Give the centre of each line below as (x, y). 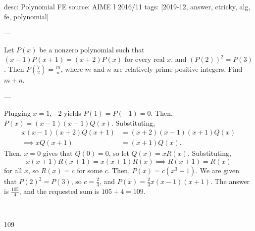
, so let (119, 153)
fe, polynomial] (26, 16)
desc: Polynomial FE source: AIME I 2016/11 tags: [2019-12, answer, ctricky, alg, (127, 6)
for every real (145, 59)
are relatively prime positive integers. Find (178, 69)
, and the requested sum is (59, 191)
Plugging (17, 113)
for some (90, 170)
